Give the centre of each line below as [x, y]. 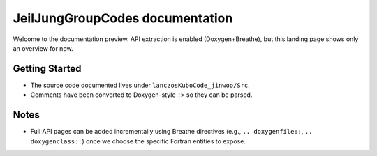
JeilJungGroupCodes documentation [123, 18]
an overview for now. [43, 48]
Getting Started [47, 69]
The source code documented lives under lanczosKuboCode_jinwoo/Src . [140, 85]
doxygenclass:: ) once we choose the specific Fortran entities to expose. [138, 141]
